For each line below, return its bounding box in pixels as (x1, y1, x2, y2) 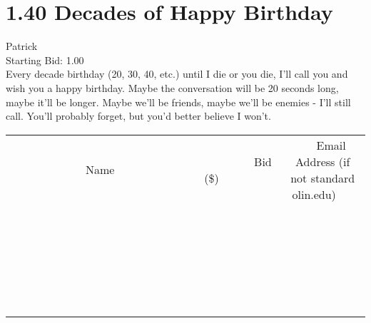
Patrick (6, 39, 38, 53)
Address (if (295, 153, 350, 170)
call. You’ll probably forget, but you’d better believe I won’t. (6, 108, 271, 123)
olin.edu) (292, 185, 336, 202)
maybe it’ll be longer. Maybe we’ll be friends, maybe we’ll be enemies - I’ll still (6, 94, 351, 109)
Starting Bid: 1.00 (6, 52, 84, 67)
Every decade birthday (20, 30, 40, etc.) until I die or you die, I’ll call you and (6, 66, 348, 81)
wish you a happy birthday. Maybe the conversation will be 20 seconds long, (6, 80, 339, 95)
